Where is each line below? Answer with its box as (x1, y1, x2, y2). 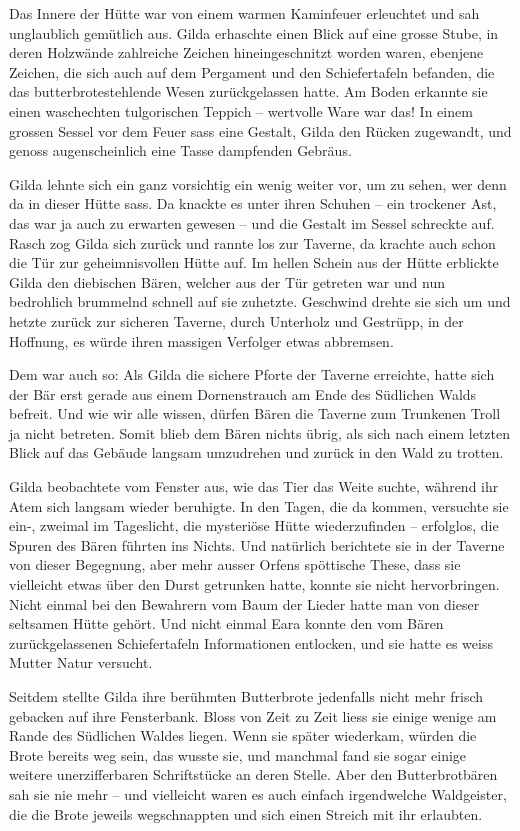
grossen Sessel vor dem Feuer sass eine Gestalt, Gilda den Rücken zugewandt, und (9, 120, 512, 141)
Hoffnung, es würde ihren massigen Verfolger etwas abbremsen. (9, 330, 394, 351)
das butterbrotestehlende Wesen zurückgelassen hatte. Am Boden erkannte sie (9, 81, 488, 102)
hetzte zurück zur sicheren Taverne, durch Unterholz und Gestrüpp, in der (9, 310, 464, 331)
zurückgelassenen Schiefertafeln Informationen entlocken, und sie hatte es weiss (9, 632, 493, 653)
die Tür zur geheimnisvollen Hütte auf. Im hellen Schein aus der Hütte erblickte (9, 252, 499, 273)
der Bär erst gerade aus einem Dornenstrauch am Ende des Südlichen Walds (9, 383, 477, 404)
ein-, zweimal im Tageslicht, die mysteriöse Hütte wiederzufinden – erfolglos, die (9, 515, 499, 536)
